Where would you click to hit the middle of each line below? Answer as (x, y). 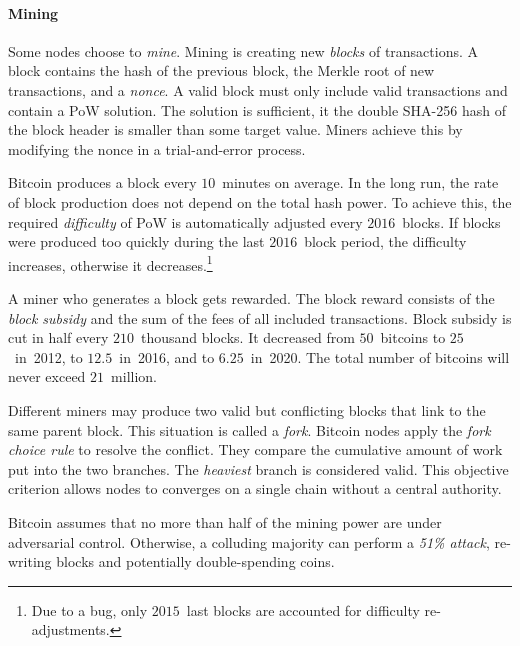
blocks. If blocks (451, 221)
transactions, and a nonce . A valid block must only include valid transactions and (258, 89)
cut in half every (58, 337)
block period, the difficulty (385, 241)
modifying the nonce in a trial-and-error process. (157, 148)
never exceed (47, 376)
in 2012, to (48, 356)
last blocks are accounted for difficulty (303, 609)
